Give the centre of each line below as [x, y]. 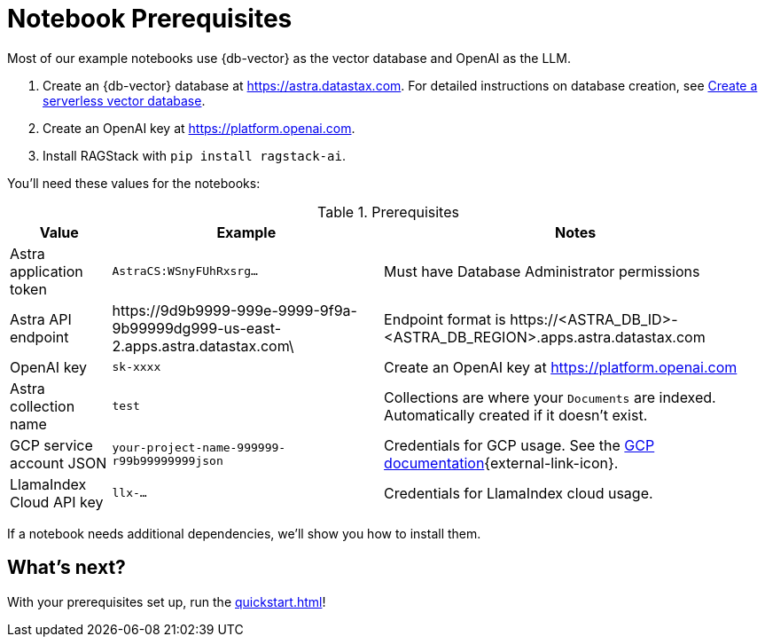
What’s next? [66, 568]
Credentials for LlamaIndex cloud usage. [519, 493]
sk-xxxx [137, 367]
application [47, 271]
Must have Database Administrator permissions [542, 271]
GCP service [51, 445]
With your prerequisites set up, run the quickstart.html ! [167, 601]
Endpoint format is [445, 319]
